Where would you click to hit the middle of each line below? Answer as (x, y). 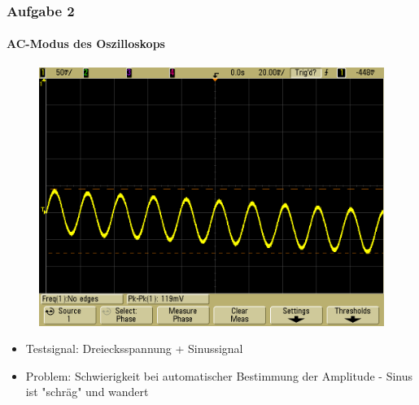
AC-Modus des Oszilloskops (86, 44)
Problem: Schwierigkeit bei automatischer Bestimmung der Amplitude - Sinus (219, 375)
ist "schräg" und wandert (87, 392)
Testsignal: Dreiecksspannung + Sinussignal (134, 348)
